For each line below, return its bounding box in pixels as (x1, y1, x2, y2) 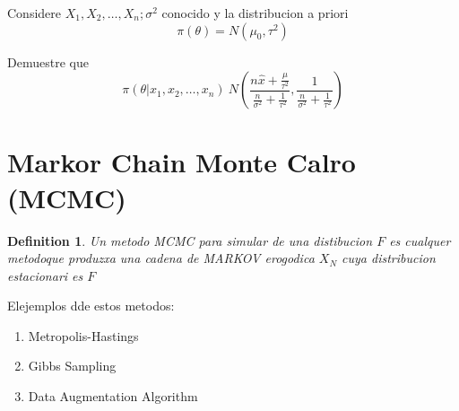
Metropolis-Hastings (28, 326, 139, 345)
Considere (7, 4, 62, 22)
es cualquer (389, 231, 451, 249)
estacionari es (7, 266, 83, 284)
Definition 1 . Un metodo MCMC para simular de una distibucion (7, 231, 373, 249)
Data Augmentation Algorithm (28, 387, 198, 406)
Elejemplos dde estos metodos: (7, 296, 175, 315)
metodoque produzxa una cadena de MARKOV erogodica (7, 249, 315, 267)
